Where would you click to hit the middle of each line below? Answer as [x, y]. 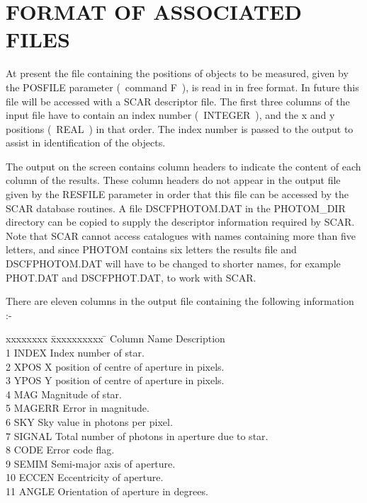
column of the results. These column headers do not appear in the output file [173, 180]
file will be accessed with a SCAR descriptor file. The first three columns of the [178, 101]
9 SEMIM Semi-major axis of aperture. [91, 463]
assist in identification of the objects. [86, 143]
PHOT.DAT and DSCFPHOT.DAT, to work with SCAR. [131, 277]
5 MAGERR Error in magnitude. [78, 408]
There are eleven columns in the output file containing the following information [180, 301]
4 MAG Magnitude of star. [64, 394]
